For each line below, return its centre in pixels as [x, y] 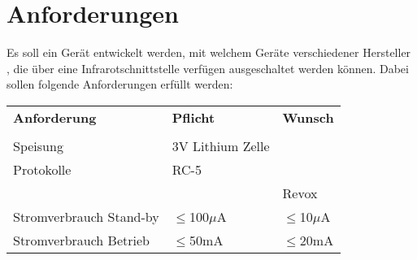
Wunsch [308, 117]
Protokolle [42, 169]
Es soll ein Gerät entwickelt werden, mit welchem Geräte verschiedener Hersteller [209, 52]
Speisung [38, 145]
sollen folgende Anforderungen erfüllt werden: [120, 84]
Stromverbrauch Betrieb [81, 240]
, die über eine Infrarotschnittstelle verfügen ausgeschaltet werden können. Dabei [208, 68]
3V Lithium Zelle [221, 145]
